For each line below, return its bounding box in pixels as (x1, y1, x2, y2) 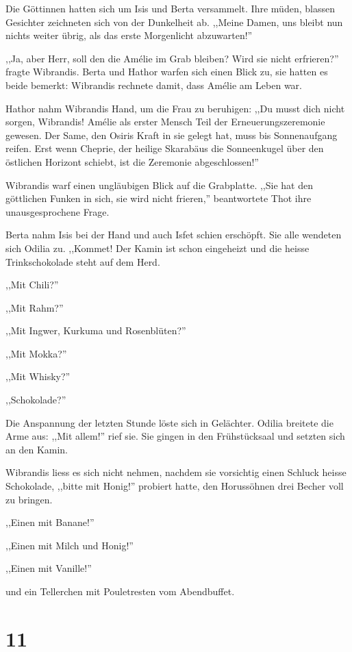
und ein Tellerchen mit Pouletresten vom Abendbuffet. (5, 584, 235, 598)
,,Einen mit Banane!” (5, 515, 95, 529)
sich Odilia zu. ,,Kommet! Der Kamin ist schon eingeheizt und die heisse (5, 240, 310, 255)
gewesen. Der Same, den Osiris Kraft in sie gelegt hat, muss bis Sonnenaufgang (5, 127, 338, 142)
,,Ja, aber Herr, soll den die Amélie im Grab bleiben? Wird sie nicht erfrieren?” (5, 51, 339, 65)
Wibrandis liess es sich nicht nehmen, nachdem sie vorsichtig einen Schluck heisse (5, 465, 347, 479)
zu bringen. (5, 492, 53, 506)
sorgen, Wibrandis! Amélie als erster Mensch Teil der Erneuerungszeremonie (5, 114, 325, 129)
